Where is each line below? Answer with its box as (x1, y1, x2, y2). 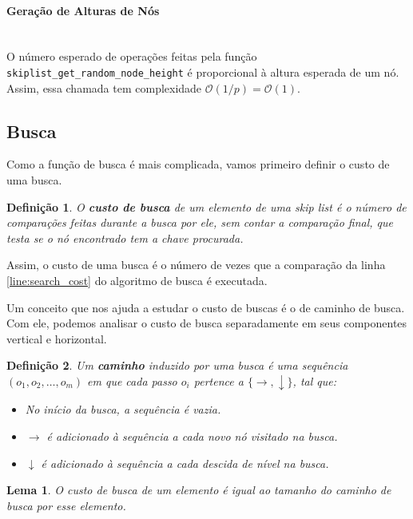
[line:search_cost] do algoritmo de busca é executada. (6, 272, 268, 288)
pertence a (193, 372, 244, 389)
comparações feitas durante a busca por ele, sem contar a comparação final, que (6, 214, 393, 231)
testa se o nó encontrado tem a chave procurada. (6, 229, 244, 246)
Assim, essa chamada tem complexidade (6, 79, 202, 96)
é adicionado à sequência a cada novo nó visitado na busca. (46, 428, 338, 445)
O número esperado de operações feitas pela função (6, 48, 257, 65)
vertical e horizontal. (6, 330, 107, 347)
